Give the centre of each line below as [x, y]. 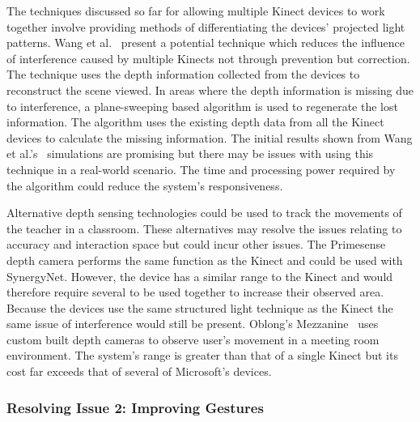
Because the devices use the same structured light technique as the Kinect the [200, 307]
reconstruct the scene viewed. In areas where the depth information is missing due [210, 90]
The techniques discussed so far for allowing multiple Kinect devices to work [196, 11]
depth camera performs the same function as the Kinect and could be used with [205, 260]
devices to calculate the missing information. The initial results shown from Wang [210, 137]
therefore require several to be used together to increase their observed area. [195, 292]
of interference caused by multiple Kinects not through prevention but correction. [208, 58]
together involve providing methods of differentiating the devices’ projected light [206, 26]
